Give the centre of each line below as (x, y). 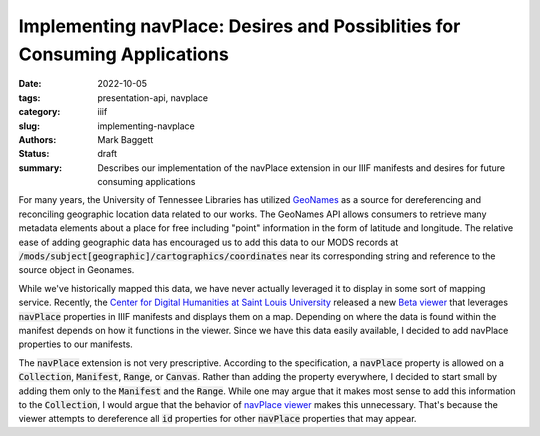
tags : (29, 97)
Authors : (37, 139)
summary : (40, 167)
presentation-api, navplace (153, 97)
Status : (34, 154)
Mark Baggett (125, 139)
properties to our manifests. (76, 344)
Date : (30, 84)
